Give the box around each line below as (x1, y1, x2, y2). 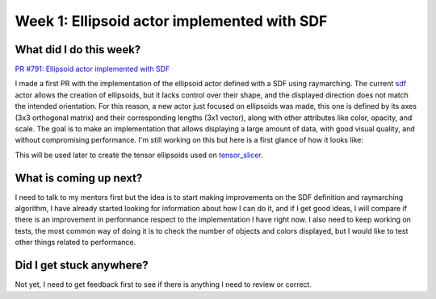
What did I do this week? (15, 43, 141, 56)
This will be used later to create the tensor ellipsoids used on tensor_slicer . (15, 150, 264, 160)
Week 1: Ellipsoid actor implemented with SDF (15, 12, 328, 30)
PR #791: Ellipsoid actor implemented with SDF (15, 64, 170, 74)
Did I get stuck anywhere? (15, 259, 149, 272)
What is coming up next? (15, 171, 143, 185)
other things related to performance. (15, 238, 136, 247)
